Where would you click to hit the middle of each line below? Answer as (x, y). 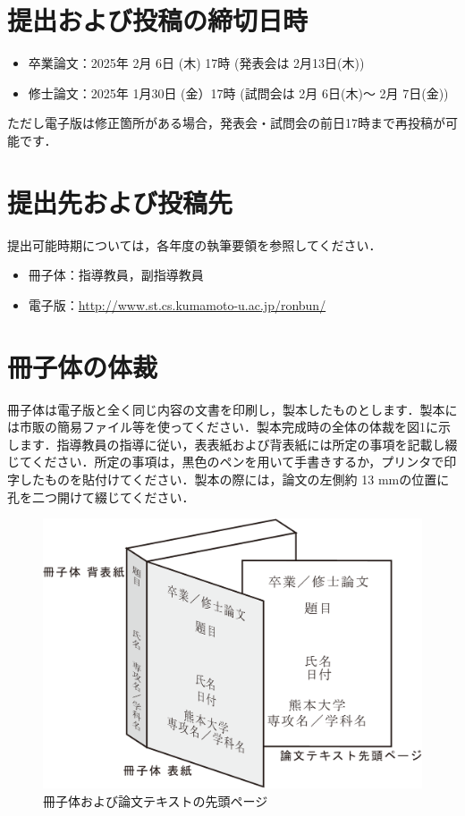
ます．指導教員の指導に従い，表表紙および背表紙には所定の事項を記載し (232, 444)
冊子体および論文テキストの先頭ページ (156, 800)
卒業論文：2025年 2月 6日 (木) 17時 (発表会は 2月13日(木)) (196, 63)
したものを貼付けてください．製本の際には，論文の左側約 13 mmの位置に (234, 479)
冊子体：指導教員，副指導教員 (116, 275)
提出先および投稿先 (120, 202)
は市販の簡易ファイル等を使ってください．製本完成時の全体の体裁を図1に (223, 427)
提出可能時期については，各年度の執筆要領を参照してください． (194, 244)
